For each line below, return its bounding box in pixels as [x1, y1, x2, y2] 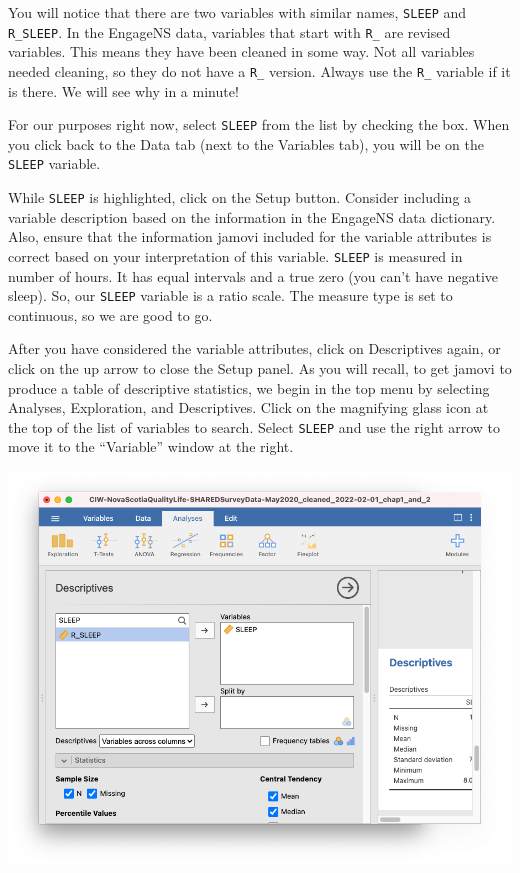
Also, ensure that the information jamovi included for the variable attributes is [8, 226, 492, 247]
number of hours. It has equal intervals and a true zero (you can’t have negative [8, 265, 499, 286]
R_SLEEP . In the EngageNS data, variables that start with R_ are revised [8, 21, 451, 42]
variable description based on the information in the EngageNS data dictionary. [8, 206, 496, 227]
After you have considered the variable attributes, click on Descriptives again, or [8, 338, 501, 359]
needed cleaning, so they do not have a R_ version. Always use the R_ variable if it [8, 60, 511, 81]
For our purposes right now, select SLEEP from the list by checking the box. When [8, 114, 510, 135]
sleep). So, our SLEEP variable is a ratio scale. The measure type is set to [8, 285, 453, 306]
